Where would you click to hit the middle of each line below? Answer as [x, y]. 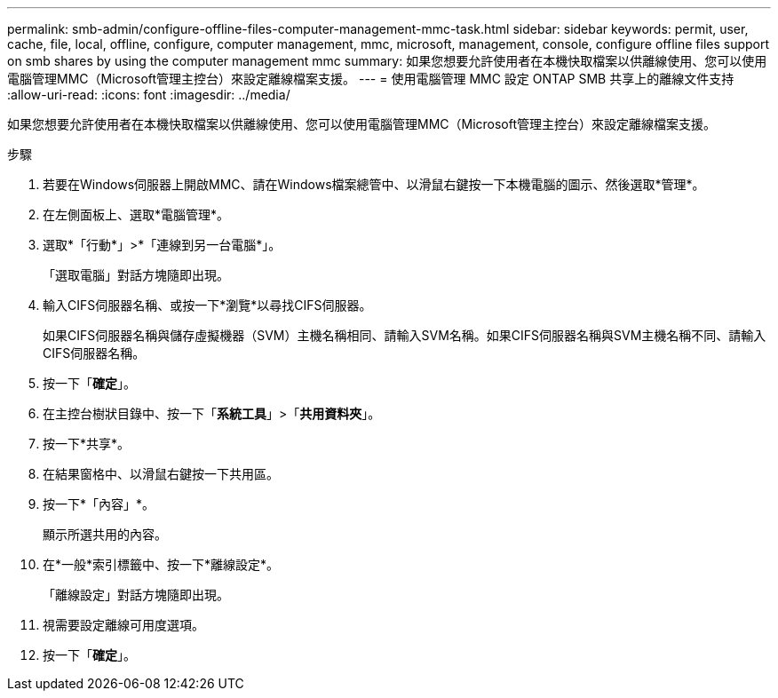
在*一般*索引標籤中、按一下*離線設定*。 [161, 564]
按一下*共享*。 [87, 444]
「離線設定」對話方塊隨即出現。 [136, 595]
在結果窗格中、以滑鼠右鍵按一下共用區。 [161, 474]
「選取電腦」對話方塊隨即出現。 [136, 275]
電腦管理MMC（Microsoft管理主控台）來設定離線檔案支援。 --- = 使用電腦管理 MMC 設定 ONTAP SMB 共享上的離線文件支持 [371, 79]
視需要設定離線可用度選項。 [123, 625]
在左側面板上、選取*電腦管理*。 [136, 214]
